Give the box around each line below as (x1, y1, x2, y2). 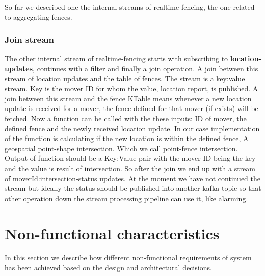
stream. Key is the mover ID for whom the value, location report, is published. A (5, 83, 258, 94)
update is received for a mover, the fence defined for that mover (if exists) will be (5, 103, 258, 114)
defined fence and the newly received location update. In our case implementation (5, 123, 260, 133)
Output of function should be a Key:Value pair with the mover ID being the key (5, 153, 256, 163)
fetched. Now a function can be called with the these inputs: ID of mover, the (5, 113, 247, 123)
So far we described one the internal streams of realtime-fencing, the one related (5, 2, 255, 12)
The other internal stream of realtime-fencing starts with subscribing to (5, 53, 228, 64)
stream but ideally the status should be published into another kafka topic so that (5, 183, 261, 194)
